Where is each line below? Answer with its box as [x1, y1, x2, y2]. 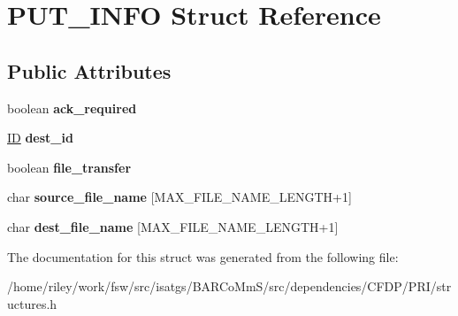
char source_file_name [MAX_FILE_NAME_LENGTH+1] [7, 188, 352, 206]
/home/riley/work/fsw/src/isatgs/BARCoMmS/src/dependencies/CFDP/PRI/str [7, 277, 452, 296]
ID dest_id [7, 128, 73, 147]
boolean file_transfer [7, 158, 132, 176]
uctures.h [7, 294, 57, 312]
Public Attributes [7, 57, 172, 84]
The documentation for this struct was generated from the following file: [7, 247, 399, 266]
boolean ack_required [7, 98, 137, 117]
